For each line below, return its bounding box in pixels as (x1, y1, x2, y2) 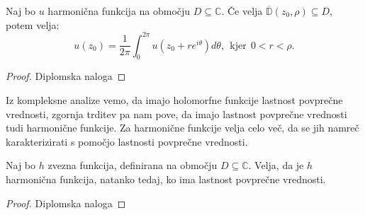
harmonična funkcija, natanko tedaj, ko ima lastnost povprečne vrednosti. (6, 172, 326, 187)
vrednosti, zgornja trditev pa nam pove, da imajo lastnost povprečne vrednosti (6, 106, 347, 121)
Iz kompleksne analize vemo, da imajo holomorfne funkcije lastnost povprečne (6, 93, 343, 107)
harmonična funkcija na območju (47, 4, 191, 18)
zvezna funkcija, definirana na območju (47, 158, 218, 173)
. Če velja (221, 4, 263, 18)
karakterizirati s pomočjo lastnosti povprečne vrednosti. (6, 134, 248, 149)
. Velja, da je (248, 158, 304, 173)
